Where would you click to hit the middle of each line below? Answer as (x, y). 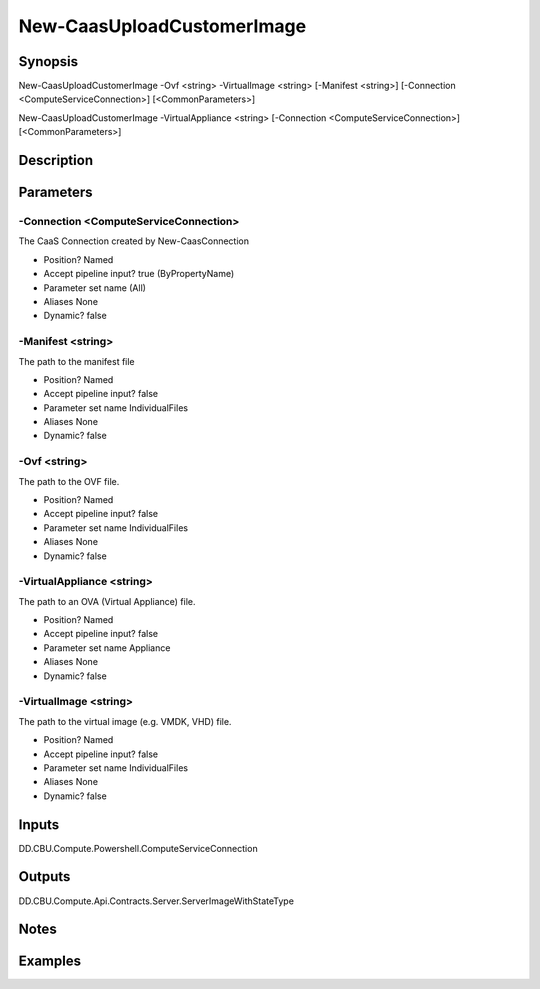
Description (56, 160)
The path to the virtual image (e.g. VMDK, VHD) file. (125, 721)
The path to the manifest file (76, 361)
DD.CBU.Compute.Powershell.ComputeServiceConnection (138, 848)
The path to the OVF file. (69, 481)
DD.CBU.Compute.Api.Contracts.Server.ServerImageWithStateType (156, 901)
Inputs (39, 824)
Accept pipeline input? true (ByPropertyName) (139, 274)
